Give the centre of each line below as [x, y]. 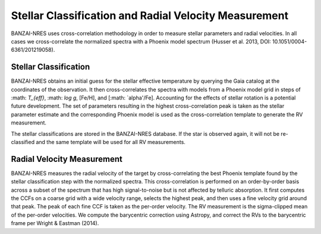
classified [23, 142]
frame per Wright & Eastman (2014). [55, 223]
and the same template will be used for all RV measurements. [111, 142]
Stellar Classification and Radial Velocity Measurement [150, 15]
